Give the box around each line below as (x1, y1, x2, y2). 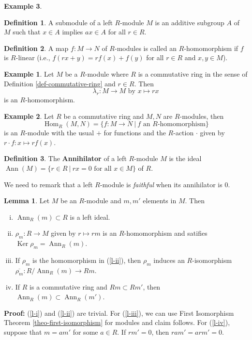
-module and (84, 195, 121, 206)
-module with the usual (25, 128, 94, 138)
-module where (85, 68, 129, 79)
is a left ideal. (70, 211, 110, 222)
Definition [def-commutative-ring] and (4, 78, 116, 88)
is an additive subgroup (155, 17, 224, 27)
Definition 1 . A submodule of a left (4, 17, 113, 27)
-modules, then (179, 111, 224, 121)
